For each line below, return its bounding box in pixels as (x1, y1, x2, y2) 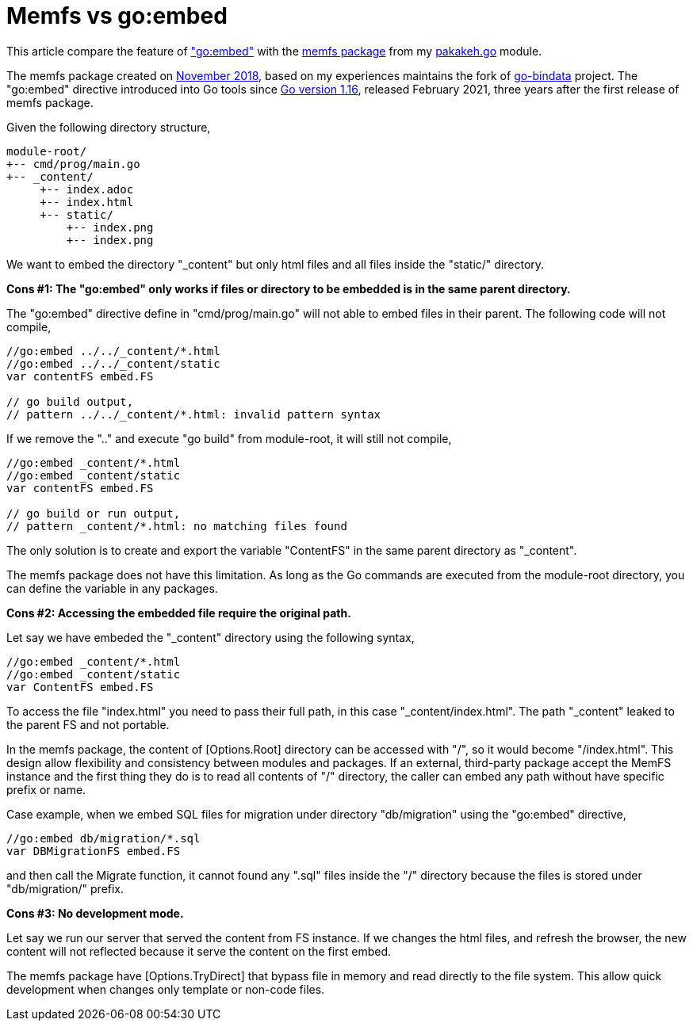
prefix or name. (6, 782, 86, 796)
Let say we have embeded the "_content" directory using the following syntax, (6, 630, 415, 644)
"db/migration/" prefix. (6, 881, 124, 895)
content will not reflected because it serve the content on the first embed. (6, 944, 392, 958)
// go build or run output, (6, 506, 181, 520)
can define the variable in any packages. (6, 581, 218, 595)
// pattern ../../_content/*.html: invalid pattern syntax (6, 407, 381, 421)
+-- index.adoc (40, 182, 134, 196)
